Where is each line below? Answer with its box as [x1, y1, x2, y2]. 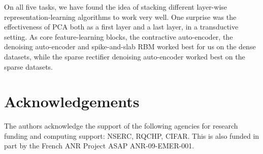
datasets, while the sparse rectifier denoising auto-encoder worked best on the [4, 51, 245, 61]
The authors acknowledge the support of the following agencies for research [4, 120, 238, 131]
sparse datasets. [4, 61, 53, 72]
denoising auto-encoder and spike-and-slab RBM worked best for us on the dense [4, 41, 256, 52]
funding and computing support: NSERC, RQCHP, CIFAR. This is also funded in [4, 130, 259, 141]
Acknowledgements [4, 91, 140, 112]
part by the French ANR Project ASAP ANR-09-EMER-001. [4, 140, 194, 151]
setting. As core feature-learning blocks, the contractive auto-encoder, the [4, 31, 233, 42]
